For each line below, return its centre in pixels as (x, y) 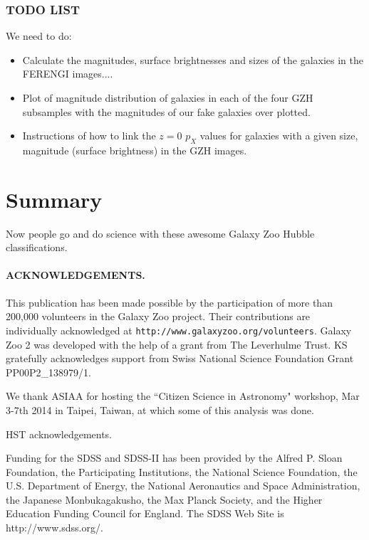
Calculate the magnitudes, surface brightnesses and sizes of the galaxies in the (193, 59)
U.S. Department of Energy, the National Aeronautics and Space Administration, (183, 486)
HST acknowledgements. (59, 434)
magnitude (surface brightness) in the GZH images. (135, 150)
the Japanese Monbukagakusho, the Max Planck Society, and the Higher (164, 499)
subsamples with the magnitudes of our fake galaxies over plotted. (166, 111)
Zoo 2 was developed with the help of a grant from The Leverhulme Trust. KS (177, 344)
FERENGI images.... (68, 74)
